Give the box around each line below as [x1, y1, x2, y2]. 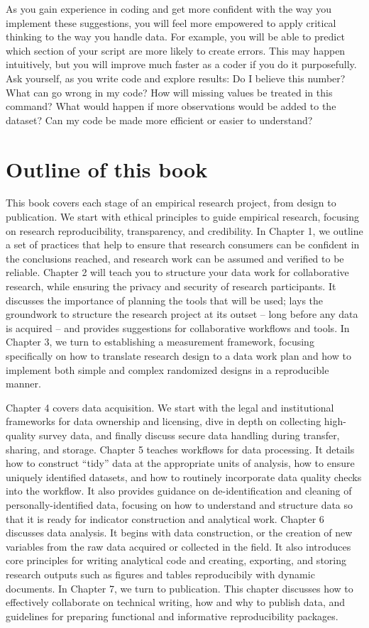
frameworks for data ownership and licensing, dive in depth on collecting [6, 414, 321, 429]
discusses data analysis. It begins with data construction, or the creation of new [6, 525, 353, 540]
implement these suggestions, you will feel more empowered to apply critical [6, 15, 336, 30]
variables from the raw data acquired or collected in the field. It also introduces [6, 539, 351, 553]
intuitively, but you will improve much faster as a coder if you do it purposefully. [6, 57, 357, 72]
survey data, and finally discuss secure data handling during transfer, [39, 427, 340, 442]
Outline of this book [6, 154, 208, 183]
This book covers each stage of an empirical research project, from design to [6, 195, 336, 210]
